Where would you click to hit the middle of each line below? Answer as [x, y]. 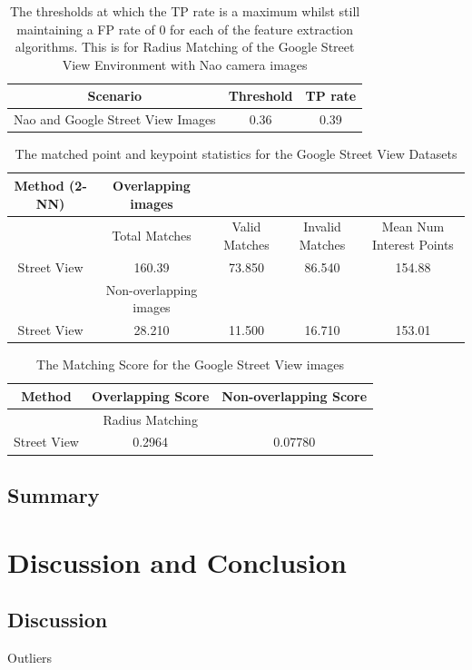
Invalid [322, 227]
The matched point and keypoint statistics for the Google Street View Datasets [236, 154]
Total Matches [152, 236]
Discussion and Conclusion [177, 562]
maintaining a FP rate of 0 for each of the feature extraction [185, 29]
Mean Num [413, 227]
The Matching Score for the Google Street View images [191, 365]
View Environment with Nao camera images [185, 64]
